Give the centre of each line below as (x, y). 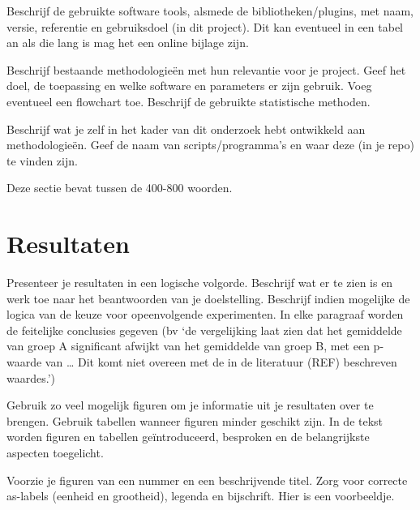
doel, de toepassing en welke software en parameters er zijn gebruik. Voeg (189, 86)
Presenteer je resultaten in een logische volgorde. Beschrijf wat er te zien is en (200, 283)
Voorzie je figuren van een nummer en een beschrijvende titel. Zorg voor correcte (207, 480)
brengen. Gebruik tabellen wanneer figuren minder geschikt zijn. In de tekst (195, 420)
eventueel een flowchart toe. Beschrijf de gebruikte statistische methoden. (189, 101)
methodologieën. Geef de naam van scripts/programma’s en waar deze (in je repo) (210, 145)
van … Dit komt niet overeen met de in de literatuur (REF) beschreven (221, 362)
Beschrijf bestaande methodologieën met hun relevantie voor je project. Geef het (206, 69)
